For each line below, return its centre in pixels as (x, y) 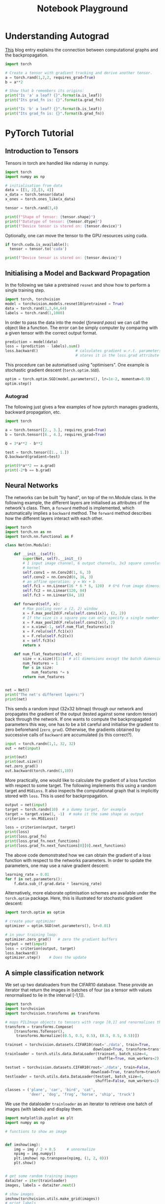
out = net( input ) (23, 748)
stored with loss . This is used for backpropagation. (57, 796)
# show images (20, 1194)
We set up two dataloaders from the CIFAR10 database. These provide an (79, 985)
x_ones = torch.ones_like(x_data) (41, 199)
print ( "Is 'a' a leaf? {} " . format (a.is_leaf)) (54, 96)
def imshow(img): (23, 1145)
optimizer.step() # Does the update (46, 958)
